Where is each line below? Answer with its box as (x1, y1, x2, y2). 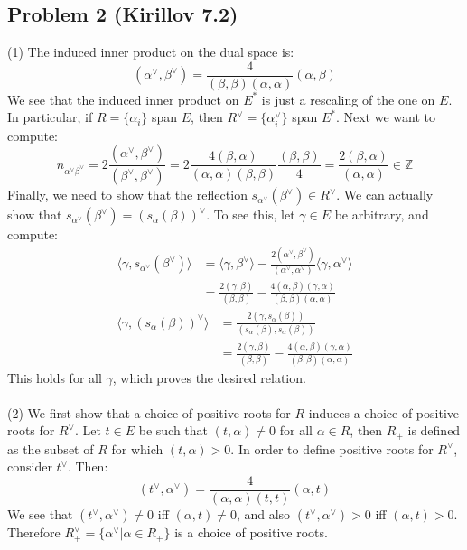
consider (7, 457, 52, 476)
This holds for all (7, 368, 102, 387)
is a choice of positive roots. (174, 523, 328, 542)
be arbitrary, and (334, 205, 429, 224)
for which (111, 439, 163, 458)
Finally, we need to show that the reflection (7, 185, 248, 204)
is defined (407, 421, 461, 440)
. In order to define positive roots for (230, 439, 434, 458)
